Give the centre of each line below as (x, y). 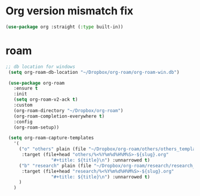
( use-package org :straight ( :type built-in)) (64, 27)
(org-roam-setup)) (36, 127)
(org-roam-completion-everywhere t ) (59, 116)
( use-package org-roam (36, 83)
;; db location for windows (41, 67)
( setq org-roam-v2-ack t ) (46, 99)
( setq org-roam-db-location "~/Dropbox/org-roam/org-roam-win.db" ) (94, 72)
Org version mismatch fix (70, 11)
